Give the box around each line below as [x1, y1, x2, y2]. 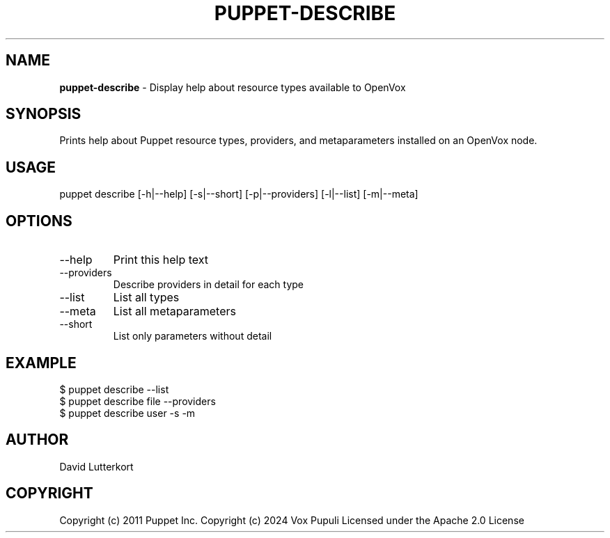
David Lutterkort [59, 460, 134, 473]
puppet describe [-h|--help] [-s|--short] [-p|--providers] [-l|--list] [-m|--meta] [59, 188, 419, 200]
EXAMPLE [6, 354, 77, 372]
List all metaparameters [113, 304, 236, 319]
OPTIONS [6, 212, 72, 230]
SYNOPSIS [6, 105, 81, 123]
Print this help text [113, 253, 209, 267]
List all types [113, 290, 180, 305]
